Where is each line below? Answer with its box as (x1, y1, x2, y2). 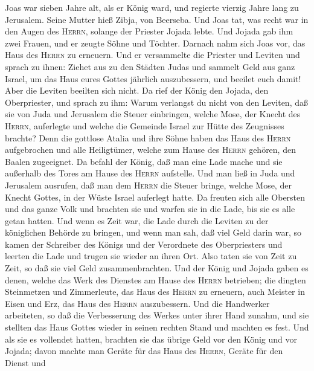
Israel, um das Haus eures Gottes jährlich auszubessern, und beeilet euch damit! (5, 72, 301, 85)
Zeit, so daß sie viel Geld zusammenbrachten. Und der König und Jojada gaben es (5, 262, 309, 274)
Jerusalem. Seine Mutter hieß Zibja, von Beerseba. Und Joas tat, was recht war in (5, 13, 309, 25)
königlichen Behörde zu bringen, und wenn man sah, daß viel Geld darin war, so (5, 226, 302, 239)
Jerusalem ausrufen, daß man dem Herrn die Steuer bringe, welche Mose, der (5, 178, 292, 191)
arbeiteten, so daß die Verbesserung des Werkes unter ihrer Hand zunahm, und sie (5, 309, 309, 321)
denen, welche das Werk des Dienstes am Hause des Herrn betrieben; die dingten (5, 273, 306, 286)
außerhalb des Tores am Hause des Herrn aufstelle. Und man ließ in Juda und (5, 167, 295, 179)
